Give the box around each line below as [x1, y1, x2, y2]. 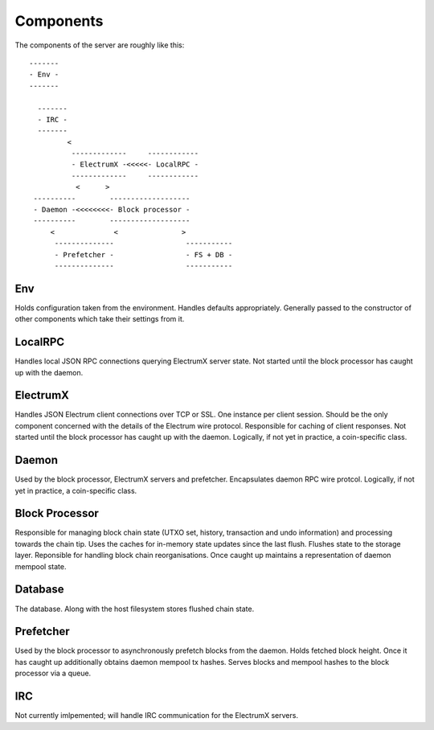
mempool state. [14, 561, 67, 571]
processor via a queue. [14, 668, 92, 679]
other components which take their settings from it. [14, 314, 185, 324]
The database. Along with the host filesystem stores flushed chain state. [14, 604, 255, 613]
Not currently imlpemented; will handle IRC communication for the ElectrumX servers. [14, 711, 299, 720]
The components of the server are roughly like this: [14, 40, 185, 50]
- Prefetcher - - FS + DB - [54, 250, 233, 259]
